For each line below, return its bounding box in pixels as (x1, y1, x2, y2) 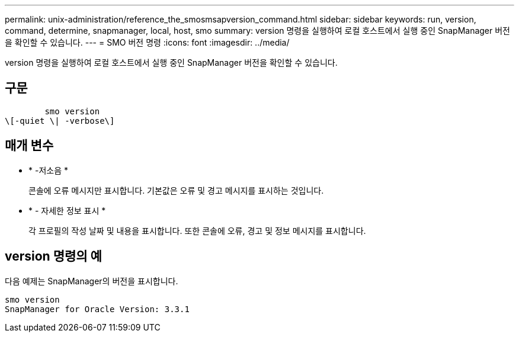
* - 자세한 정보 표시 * (28, 205, 106, 216)
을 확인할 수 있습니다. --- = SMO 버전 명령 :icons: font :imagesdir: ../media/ (5, 37, 290, 47)
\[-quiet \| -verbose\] (5, 115, 115, 126)
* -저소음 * (28, 165, 68, 175)
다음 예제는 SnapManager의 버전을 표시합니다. (5, 275, 178, 286)
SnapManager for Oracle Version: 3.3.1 (5, 304, 190, 314)
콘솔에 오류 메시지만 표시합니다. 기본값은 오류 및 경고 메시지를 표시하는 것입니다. (28, 185, 324, 195)
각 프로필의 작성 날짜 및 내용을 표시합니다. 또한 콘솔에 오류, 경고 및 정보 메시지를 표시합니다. (28, 225, 366, 236)
